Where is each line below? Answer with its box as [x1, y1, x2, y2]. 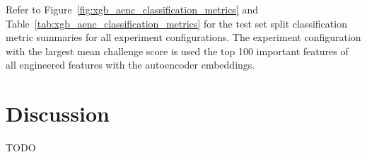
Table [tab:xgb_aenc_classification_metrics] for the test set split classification [6, 16, 347, 30]
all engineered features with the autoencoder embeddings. [6, 57, 255, 72]
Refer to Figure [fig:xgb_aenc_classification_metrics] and [6, 2, 258, 16]
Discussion [6, 99, 110, 128]
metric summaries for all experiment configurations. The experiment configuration [6, 30, 361, 45]
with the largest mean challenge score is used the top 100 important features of [6, 43, 349, 58]
